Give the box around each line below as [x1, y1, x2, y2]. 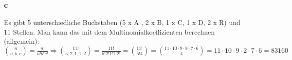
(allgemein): [4, 36, 39, 46]
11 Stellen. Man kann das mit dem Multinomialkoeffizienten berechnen [4, 26, 215, 36]
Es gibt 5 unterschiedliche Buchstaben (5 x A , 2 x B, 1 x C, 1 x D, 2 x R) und [4, 17, 240, 27]
